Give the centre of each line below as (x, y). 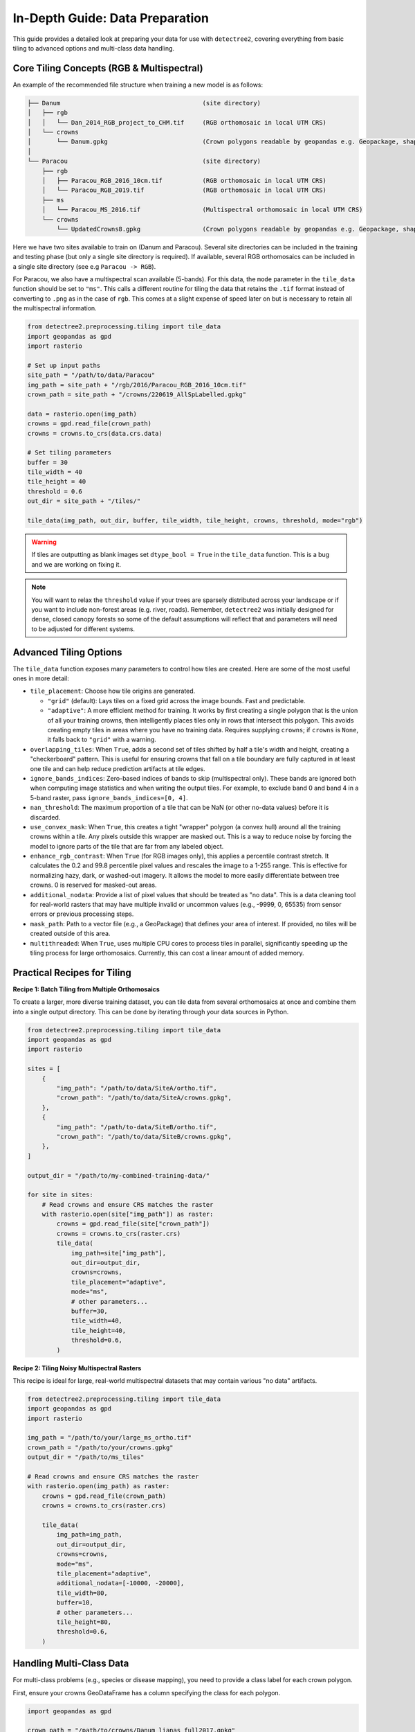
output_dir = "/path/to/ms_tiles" (86, 1457)
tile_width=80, (82, 1593)
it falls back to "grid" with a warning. (102, 740)
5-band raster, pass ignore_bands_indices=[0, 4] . (109, 797)
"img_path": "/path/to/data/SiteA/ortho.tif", (137, 1088)
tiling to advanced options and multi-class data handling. (94, 48)
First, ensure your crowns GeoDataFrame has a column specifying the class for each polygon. (147, 1693)
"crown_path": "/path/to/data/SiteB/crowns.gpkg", (144, 1137)
